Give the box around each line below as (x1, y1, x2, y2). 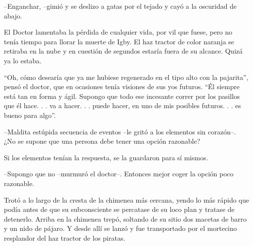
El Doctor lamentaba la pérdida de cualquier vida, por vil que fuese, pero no (4, 27, 233, 37)
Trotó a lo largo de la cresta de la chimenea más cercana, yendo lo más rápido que (4, 194, 249, 205)
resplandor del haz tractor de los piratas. (4, 232, 126, 243)
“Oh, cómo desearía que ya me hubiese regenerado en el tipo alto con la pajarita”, (4, 72, 249, 82)
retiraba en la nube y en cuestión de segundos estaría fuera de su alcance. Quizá (4, 46, 243, 56)
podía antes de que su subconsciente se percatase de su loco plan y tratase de (4, 204, 235, 214)
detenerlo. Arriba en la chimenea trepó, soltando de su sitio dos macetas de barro (4, 213, 247, 224)
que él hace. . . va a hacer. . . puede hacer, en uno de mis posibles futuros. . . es (4, 100, 241, 111)
